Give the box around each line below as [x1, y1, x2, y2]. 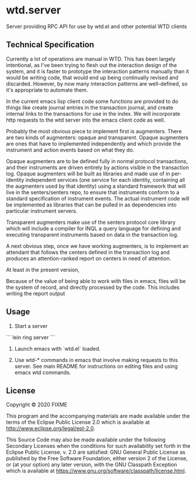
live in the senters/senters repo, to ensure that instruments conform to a [6, 188, 180, 196]
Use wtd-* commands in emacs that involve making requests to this [14, 356, 178, 363]
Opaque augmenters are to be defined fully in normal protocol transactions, [6, 157, 188, 164]
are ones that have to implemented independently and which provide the [6, 140, 181, 147]
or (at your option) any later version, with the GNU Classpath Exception [6, 461, 177, 468]
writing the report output [6, 290, 66, 297]
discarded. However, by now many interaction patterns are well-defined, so [6, 80, 188, 87]
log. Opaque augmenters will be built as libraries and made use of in [6, 170, 171, 177]
